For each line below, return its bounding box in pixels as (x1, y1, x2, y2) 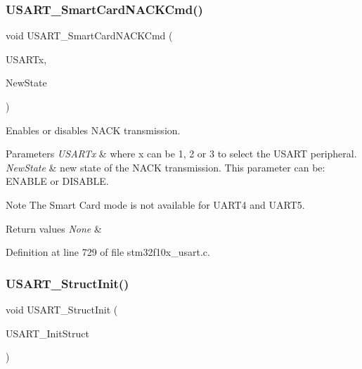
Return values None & (6, 221, 102, 235)
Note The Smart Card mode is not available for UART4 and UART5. (6, 197, 305, 212)
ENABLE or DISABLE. (6, 174, 109, 188)
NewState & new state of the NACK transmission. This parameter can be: (6, 160, 325, 174)
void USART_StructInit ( (6, 302, 118, 316)
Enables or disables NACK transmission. (6, 122, 181, 137)
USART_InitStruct (6, 325, 89, 340)
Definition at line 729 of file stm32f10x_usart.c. (6, 245, 210, 259)
